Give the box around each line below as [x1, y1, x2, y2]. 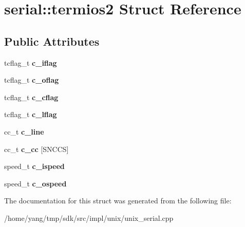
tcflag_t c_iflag [4, 57, 57, 68]
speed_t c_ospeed [4, 178, 67, 188]
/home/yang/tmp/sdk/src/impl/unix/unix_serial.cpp [4, 212, 174, 223]
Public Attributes [4, 33, 100, 49]
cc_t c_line [4, 126, 44, 137]
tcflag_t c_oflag [4, 74, 59, 85]
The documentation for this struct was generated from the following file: [4, 195, 232, 206]
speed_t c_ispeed [4, 161, 65, 172]
